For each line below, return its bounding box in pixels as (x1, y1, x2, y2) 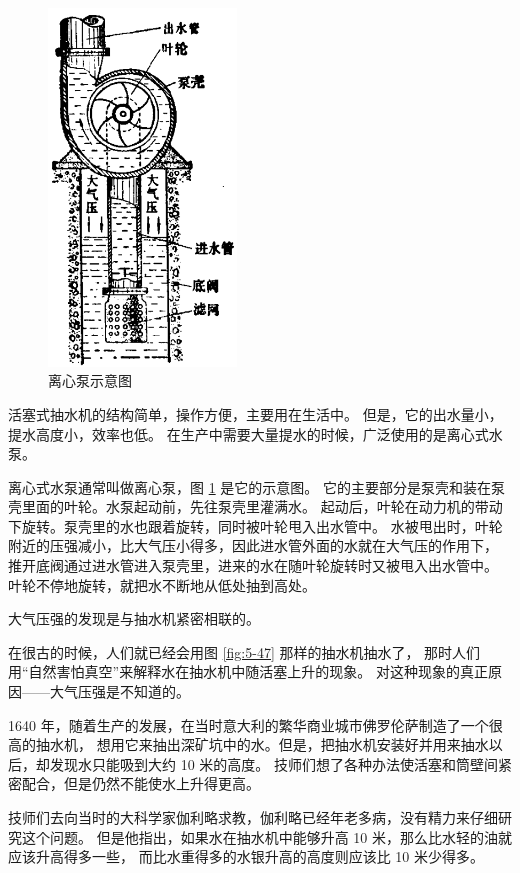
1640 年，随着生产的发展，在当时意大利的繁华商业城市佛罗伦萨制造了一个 (8, 714, 489, 735)
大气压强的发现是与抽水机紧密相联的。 (8, 608, 260, 629)
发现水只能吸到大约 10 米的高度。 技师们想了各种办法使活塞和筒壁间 (49, 753, 498, 774)
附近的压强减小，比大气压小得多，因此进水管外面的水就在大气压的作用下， (8, 535, 498, 556)
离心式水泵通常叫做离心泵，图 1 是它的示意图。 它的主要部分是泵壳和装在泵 (8, 476, 505, 497)
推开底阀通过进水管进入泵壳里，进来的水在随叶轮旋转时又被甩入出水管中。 (8, 555, 498, 576)
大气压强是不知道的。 (49, 681, 190, 702)
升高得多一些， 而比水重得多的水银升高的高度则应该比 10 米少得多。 (35, 846, 484, 867)
